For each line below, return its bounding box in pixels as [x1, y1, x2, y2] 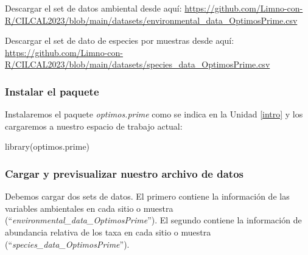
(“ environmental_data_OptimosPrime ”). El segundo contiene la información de [5, 214, 302, 226]
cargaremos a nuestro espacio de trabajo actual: [5, 119, 183, 132]
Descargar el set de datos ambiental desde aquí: [5, 2, 182, 14]
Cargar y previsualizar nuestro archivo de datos [5, 166, 243, 181]
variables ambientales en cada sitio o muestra [5, 201, 173, 214]
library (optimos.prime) [5, 140, 90, 153]
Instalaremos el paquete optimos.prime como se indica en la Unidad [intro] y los [5, 108, 303, 121]
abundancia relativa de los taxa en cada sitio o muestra [5, 225, 211, 238]
